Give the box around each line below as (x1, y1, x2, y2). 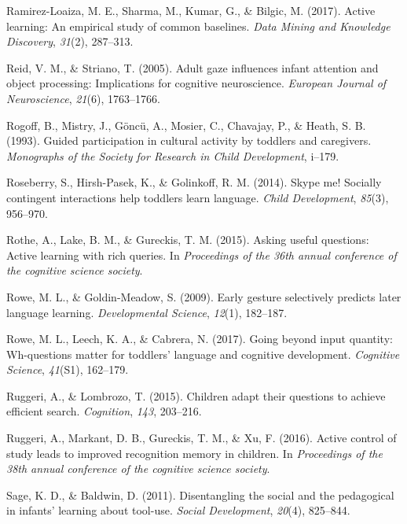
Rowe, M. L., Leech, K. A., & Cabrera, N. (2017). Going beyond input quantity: (6, 330, 393, 347)
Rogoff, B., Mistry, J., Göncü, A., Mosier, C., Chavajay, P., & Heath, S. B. (6, 116, 366, 133)
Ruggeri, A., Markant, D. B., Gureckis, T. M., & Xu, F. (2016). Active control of (6, 430, 397, 446)
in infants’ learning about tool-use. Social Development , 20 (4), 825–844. (6, 502, 350, 518)
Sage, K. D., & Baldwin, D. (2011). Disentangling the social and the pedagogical (6, 486, 394, 503)
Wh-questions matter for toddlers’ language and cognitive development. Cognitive (6, 345, 400, 362)
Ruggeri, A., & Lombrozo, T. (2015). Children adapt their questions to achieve (6, 387, 386, 404)
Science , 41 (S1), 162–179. (6, 361, 129, 378)
